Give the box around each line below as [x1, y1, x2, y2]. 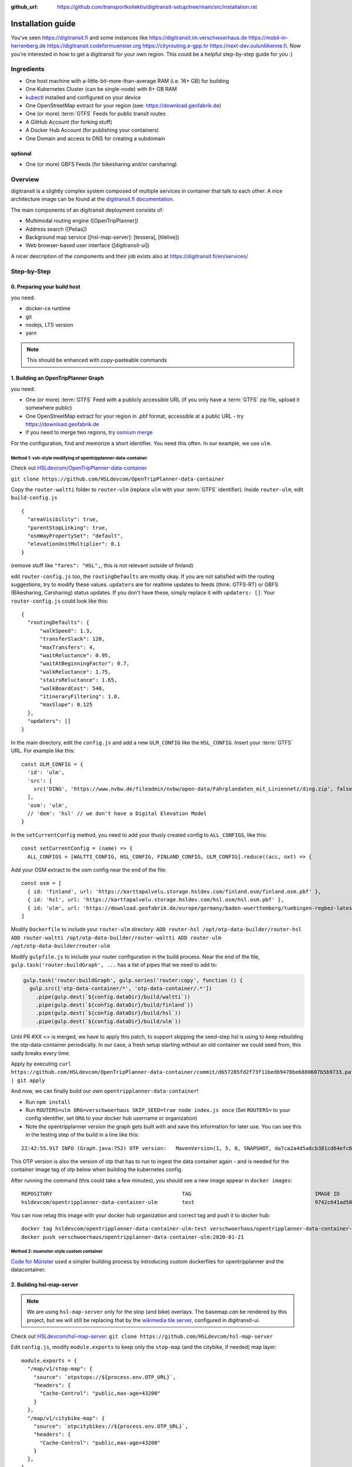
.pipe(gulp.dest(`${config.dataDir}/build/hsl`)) [35, 1010, 181, 1016]
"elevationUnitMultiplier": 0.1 [27, 540, 120, 547]
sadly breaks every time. [11, 1049, 70, 1056]
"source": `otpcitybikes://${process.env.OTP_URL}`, [33, 1423, 189, 1429]
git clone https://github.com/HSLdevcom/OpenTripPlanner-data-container [11, 475, 225, 482]
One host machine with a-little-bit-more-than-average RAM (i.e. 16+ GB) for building [25, 77, 229, 84]
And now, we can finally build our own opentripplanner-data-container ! [11, 1087, 199, 1094]
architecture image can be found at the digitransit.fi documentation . [11, 195, 174, 202]
